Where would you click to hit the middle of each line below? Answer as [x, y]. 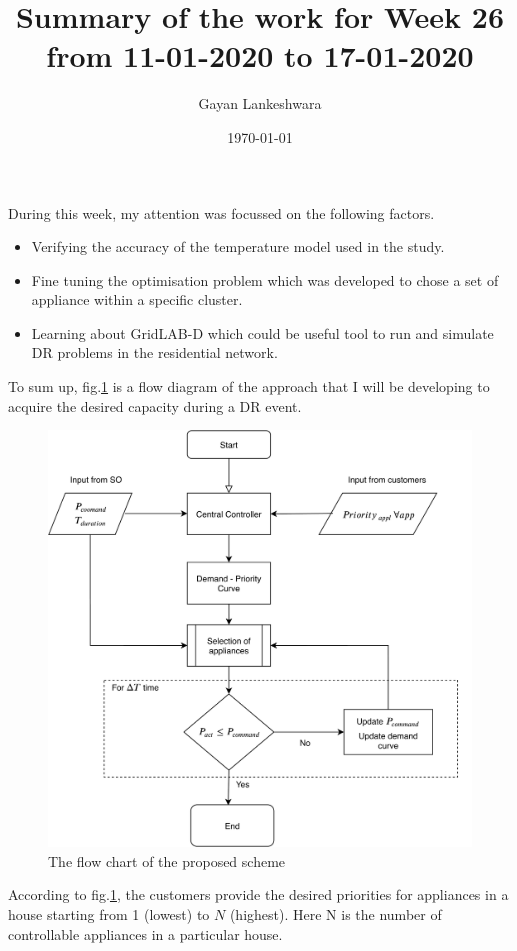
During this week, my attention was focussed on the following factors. [221, 212]
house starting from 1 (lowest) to [109, 913]
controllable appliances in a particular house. [145, 933]
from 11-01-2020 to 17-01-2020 [260, 55]
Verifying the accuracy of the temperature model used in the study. [238, 246]
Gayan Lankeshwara [260, 103]
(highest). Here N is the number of [335, 913]
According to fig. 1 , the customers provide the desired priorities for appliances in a [258, 894]
